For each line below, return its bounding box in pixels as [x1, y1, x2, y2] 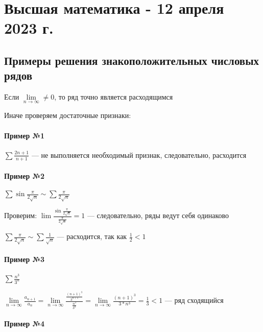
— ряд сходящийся [164, 295, 224, 305]
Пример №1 [4, 130, 45, 140]
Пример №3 [4, 253, 45, 264]
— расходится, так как [57, 231, 127, 242]
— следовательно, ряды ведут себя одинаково [87, 210, 229, 221]
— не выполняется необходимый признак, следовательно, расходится [31, 149, 247, 160]
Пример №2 [4, 171, 45, 181]
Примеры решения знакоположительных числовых [4, 52, 259, 68]
